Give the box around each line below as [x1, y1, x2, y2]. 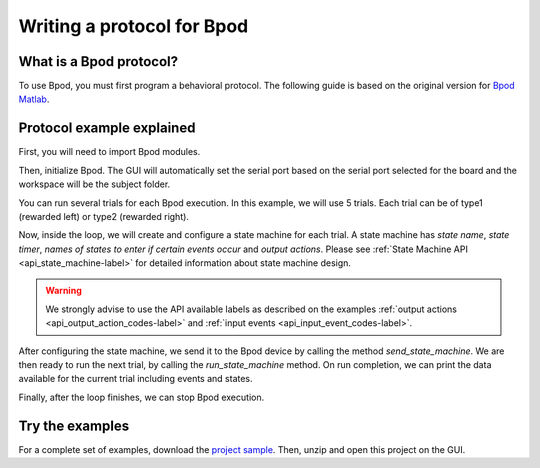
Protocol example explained [18, 120, 196, 137]
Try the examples [18, 417, 130, 434]
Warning [45, 285, 82, 297]
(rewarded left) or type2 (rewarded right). [18, 210, 190, 222]
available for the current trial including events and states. [18, 373, 254, 385]
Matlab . [18, 93, 50, 105]
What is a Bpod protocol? [18, 53, 179, 70]
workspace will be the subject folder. [18, 178, 171, 190]
